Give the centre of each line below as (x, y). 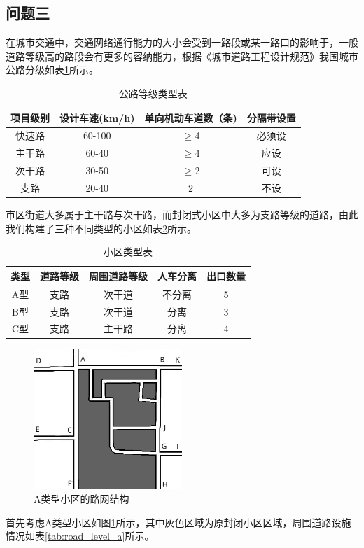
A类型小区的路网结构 (82, 499)
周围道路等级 (118, 275)
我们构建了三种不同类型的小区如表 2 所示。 (101, 228)
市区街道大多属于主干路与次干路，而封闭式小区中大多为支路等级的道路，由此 (182, 215)
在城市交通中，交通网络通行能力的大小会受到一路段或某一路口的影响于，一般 (182, 42)
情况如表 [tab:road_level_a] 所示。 (80, 536)
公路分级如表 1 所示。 (52, 70)
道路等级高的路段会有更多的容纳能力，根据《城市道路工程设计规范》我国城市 (182, 56)
